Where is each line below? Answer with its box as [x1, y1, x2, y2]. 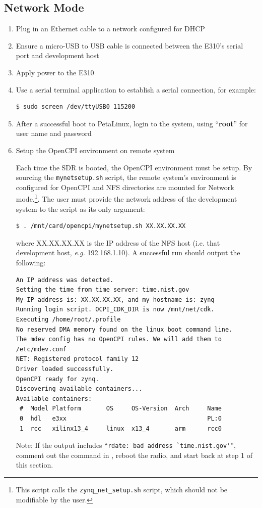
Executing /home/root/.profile [16, 315, 121, 323]
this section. [16, 459, 53, 470]
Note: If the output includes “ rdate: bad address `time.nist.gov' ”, [16, 440, 236, 450]
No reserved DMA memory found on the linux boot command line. [16, 326, 233, 333]
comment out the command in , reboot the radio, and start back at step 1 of [16, 449, 253, 460]
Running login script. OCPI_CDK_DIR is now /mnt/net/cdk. [16, 306, 215, 313]
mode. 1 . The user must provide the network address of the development [16, 192, 237, 204]
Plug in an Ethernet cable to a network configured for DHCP [16, 23, 205, 34]
